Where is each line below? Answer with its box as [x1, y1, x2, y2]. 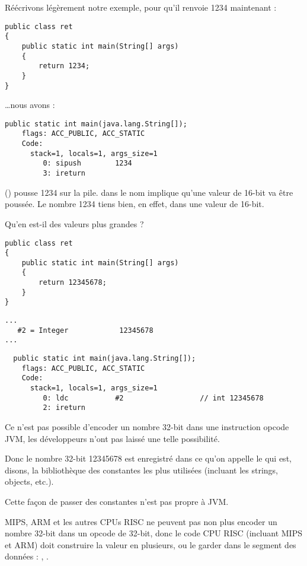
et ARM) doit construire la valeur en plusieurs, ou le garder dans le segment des [5, 538, 296, 551]
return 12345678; [39, 278, 107, 287]
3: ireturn [43, 169, 86, 178]
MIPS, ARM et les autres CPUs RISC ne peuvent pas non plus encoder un [5, 515, 277, 527]
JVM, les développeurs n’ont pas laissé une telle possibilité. [5, 432, 220, 444]
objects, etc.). [5, 475, 54, 488]
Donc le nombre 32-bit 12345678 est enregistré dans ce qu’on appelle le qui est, [5, 452, 292, 465]
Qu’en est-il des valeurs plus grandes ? [5, 217, 144, 230]
